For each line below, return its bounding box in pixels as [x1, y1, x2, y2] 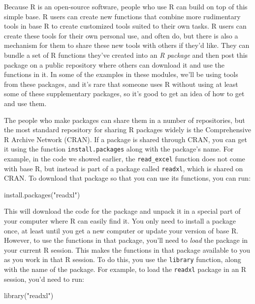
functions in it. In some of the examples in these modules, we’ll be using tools [4, 69, 238, 79]
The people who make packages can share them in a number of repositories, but [4, 114, 245, 125]
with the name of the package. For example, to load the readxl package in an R [4, 264, 247, 274]
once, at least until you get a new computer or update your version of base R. [4, 225, 239, 235]
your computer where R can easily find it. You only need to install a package [4, 216, 236, 226]
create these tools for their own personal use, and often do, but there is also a [4, 30, 238, 40]
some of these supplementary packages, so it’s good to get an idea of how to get [4, 88, 245, 99]
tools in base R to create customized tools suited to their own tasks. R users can [4, 21, 247, 31]
